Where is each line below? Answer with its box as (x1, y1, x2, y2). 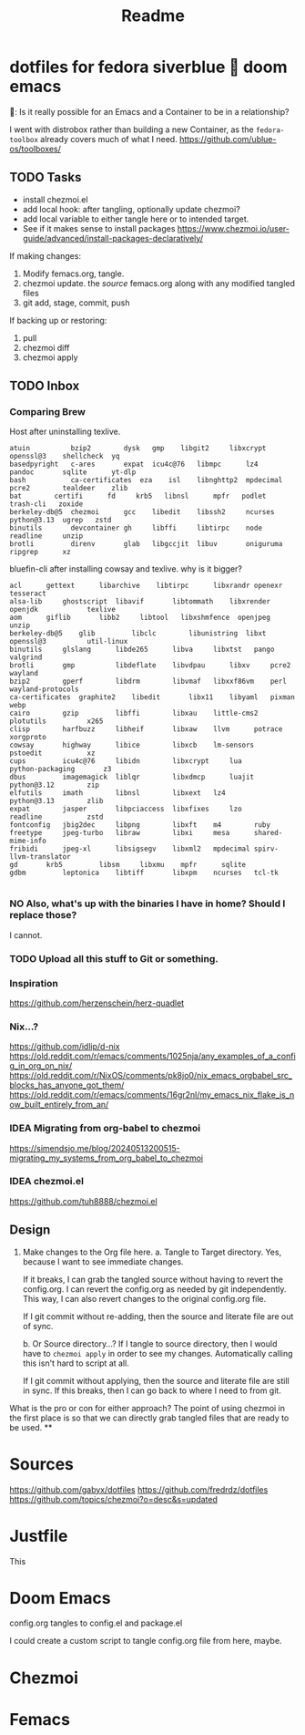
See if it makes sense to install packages (22, 222, 176, 233)
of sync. (22, 1320, 54, 1331)
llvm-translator (9, 852, 71, 862)
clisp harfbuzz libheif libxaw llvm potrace (9, 725, 283, 734)
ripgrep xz (9, 548, 71, 557)
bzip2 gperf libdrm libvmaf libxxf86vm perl (9, 676, 287, 687)
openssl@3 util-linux (9, 637, 128, 646)
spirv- (253, 844, 280, 853)
